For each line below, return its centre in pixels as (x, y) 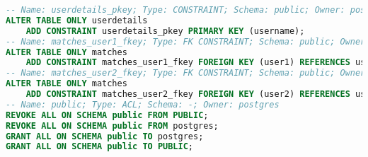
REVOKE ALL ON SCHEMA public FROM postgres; (112, 126)
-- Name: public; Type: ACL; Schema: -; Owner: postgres (143, 104)
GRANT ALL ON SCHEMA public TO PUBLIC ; (99, 147)
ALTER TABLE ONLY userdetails (77, 20)
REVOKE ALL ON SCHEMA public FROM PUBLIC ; (107, 115)
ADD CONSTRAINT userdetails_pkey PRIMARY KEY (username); (165, 31)
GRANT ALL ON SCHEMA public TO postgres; (105, 136)
